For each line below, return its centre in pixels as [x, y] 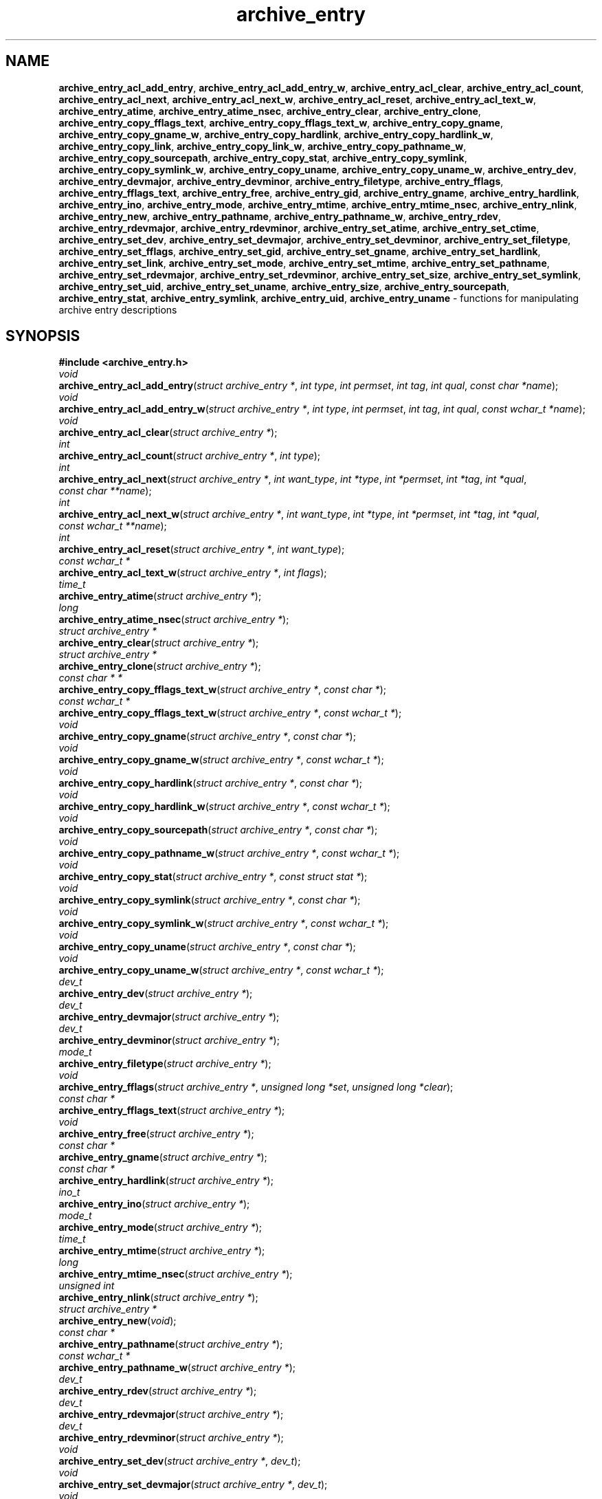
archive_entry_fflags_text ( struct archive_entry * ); [172, 1110]
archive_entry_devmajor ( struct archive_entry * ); [169, 1017]
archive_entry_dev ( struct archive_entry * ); [156, 994]
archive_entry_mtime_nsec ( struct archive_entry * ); [176, 1274]
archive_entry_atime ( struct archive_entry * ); [160, 596]
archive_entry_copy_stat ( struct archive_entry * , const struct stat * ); [213, 877]
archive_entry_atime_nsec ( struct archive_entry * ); [174, 620]
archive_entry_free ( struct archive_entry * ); [156, 1134]
